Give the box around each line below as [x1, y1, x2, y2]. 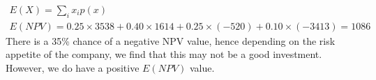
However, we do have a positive [6, 61, 140, 75]
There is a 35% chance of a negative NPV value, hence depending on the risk [6, 33, 336, 48]
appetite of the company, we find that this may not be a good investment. [6, 47, 322, 61]
